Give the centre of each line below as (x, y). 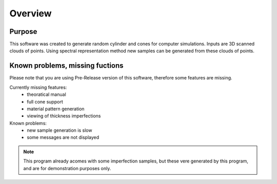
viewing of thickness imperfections (64, 116)
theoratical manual (46, 94)
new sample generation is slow (60, 130)
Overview (31, 13)
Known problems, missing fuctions (66, 66)
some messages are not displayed (63, 137)
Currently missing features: (38, 87)
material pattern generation (56, 109)
